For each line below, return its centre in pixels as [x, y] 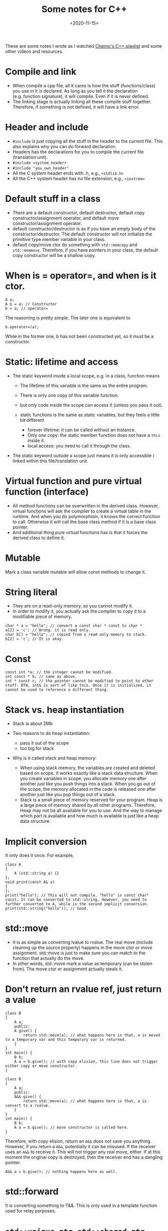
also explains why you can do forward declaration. [64, 146]
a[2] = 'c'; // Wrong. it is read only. [48, 630]
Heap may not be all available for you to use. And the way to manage [91, 811]
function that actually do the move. [48, 958]
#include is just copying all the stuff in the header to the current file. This [88, 141]
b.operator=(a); [22, 327]
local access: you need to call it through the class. [79, 446]
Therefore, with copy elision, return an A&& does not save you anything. [78, 1141]
